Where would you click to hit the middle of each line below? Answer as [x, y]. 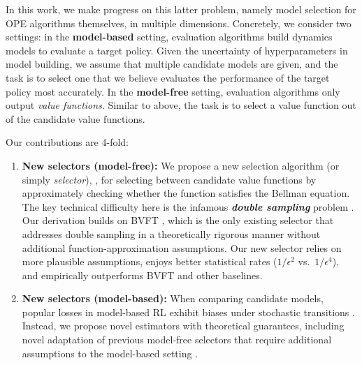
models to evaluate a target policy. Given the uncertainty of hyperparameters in [177, 50]
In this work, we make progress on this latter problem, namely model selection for [181, 9]
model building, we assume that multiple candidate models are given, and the [172, 64]
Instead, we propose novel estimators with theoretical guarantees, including [183, 326]
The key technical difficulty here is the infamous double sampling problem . [188, 206]
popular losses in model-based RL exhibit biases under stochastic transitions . [188, 312]
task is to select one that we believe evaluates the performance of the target [168, 77]
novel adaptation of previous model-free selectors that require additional [177, 340]
